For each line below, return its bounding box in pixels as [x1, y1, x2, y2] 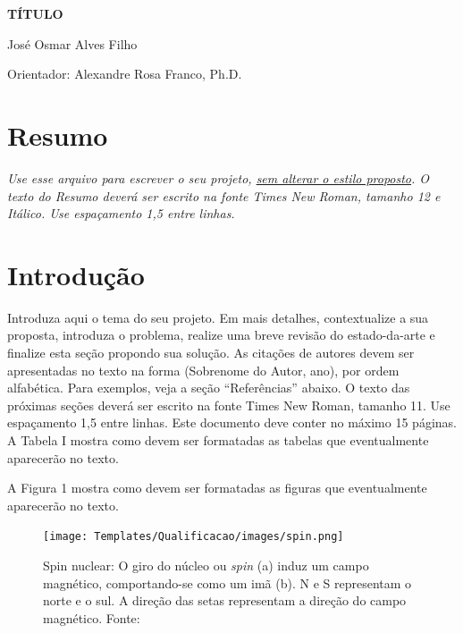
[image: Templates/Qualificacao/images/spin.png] [43, 530, 344, 544]
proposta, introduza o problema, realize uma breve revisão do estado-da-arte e [7, 325, 435, 344]
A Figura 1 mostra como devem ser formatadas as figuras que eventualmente [7, 478, 427, 497]
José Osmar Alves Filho [7, 34, 138, 53]
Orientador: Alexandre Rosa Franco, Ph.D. [7, 64, 242, 83]
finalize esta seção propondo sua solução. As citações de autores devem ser [7, 343, 415, 361]
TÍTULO [7, 4, 63, 22]
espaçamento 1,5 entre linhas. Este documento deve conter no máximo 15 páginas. [7, 413, 457, 432]
